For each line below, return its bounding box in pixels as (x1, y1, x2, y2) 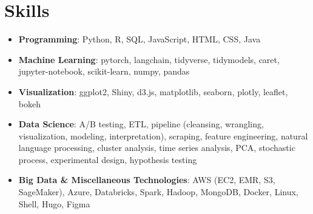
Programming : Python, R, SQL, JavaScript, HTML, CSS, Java (18, 33, 261, 45)
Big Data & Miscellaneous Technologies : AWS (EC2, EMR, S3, (18, 173, 275, 186)
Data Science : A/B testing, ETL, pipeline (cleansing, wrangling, (18, 118, 264, 130)
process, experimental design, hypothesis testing (18, 153, 197, 166)
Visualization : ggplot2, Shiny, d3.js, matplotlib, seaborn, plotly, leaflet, (18, 85, 288, 98)
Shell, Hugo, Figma (18, 197, 90, 210)
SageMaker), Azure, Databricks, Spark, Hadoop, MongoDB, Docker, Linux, (18, 186, 298, 198)
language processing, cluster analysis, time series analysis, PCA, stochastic (18, 141, 295, 154)
